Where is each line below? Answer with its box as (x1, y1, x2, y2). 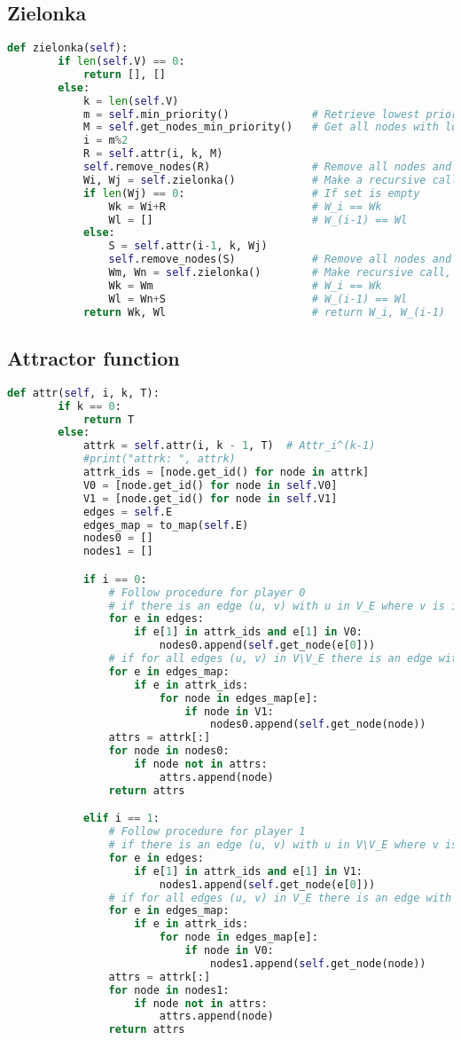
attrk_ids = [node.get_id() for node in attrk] (82, 466, 370, 479)
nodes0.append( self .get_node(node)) (210, 718, 426, 731)
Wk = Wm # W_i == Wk (108, 279, 382, 292)
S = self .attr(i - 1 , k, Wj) (108, 240, 268, 253)
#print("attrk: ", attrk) (82, 453, 236, 466)
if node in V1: (184, 705, 274, 718)
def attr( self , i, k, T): (7, 386, 160, 399)
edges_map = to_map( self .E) (82, 518, 249, 532)
